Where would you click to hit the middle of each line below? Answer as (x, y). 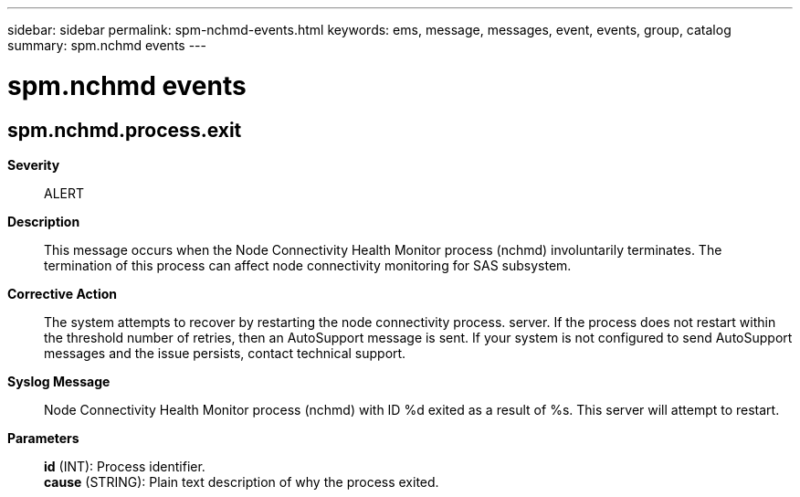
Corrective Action (62, 293)
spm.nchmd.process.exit (125, 130)
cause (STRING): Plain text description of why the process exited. (242, 481)
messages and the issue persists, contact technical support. (225, 353)
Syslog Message (59, 381)
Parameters (43, 438)
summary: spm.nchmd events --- (107, 45)
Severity (34, 164)
